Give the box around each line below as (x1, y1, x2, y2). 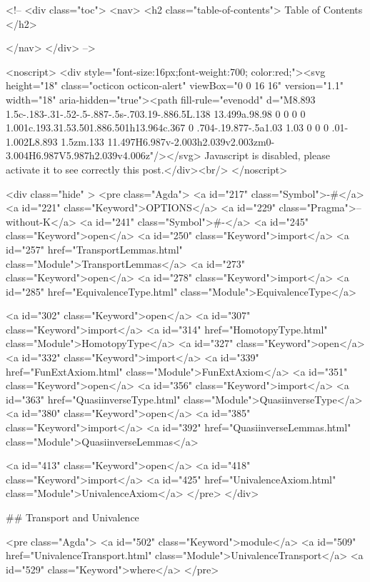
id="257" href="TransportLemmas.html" (6, 241, 183, 256)
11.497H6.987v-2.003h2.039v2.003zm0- (107, 134, 275, 149)
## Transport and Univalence (6, 510, 139, 524)
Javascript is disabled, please (204, 148, 330, 163)
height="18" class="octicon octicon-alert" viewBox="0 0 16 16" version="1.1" (6, 78, 344, 93)
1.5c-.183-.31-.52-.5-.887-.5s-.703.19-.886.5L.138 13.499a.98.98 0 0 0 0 (6, 106, 306, 121)
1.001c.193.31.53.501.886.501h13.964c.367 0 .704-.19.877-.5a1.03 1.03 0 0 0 (6, 120, 329, 135)
